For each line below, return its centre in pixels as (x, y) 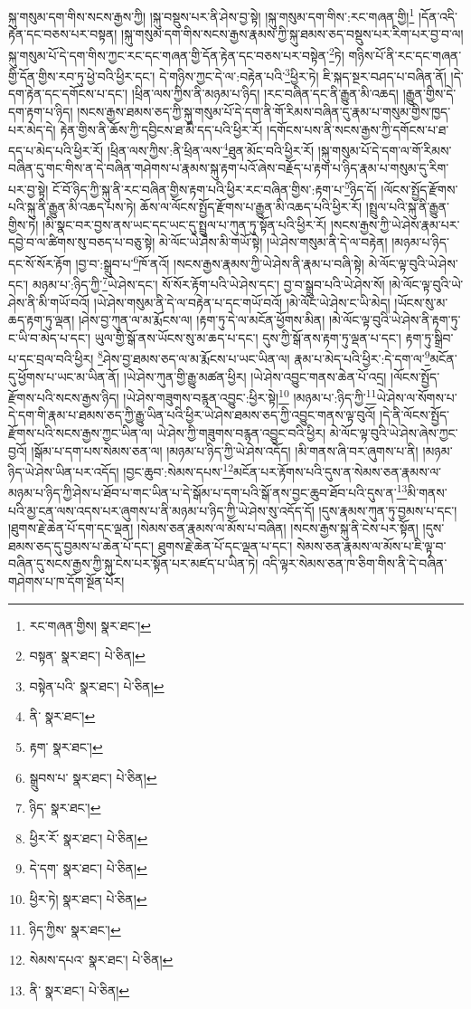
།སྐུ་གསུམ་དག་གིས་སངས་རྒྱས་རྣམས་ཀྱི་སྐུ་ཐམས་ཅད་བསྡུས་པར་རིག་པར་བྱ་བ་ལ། (292, 34)
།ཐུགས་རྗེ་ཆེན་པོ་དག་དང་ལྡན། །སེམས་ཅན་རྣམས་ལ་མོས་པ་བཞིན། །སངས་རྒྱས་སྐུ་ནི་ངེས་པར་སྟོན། (213, 528)
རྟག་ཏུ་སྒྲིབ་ (429, 337)
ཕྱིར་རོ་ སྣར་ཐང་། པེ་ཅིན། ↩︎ (89, 838)
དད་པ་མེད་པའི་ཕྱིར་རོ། (56, 150)
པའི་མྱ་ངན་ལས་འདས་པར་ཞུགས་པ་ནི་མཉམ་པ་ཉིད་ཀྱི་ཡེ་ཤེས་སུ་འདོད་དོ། (161, 510)
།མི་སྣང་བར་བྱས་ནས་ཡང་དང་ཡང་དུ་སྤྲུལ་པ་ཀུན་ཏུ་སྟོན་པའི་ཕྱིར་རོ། (184, 224)
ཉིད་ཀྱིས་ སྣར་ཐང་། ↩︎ (75, 929)
